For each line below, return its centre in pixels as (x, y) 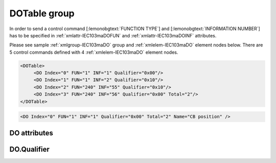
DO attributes (31, 133)
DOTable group (42, 13)
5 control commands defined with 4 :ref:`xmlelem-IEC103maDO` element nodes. (94, 52)
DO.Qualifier (29, 149)
